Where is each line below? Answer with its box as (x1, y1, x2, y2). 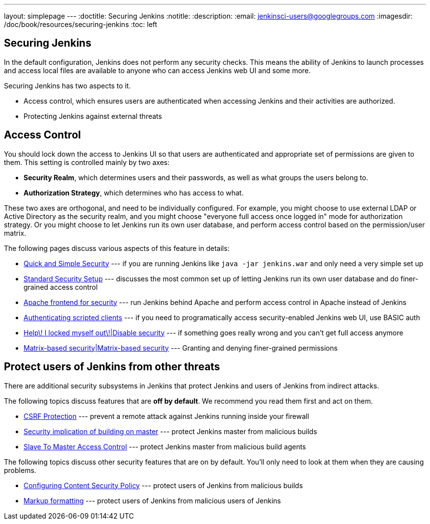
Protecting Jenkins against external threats (24, 111, 162, 120)
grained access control (24, 282, 98, 291)
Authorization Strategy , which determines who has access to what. (24, 188, 244, 197)
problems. (4, 466, 36, 474)
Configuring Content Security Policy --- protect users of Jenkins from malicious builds (24, 481, 303, 490)
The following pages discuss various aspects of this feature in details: (4, 244, 230, 252)
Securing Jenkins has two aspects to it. (4, 81, 131, 90)
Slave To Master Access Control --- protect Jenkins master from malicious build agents (24, 442, 306, 451)
